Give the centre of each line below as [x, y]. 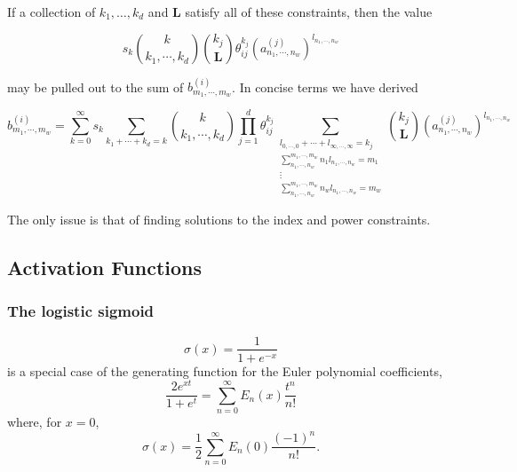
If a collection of [52, 12]
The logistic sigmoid [81, 311]
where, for [35, 422]
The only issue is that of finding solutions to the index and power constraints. [219, 219]
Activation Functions [105, 267]
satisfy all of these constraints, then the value [309, 12]
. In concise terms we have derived [325, 87]
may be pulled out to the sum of [95, 87]
